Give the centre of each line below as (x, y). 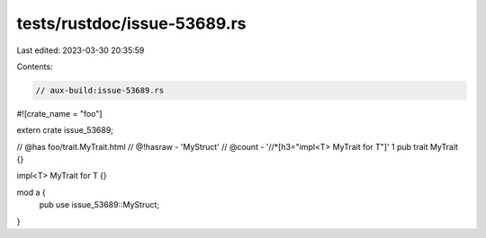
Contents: (35, 66)
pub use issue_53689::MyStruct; (99, 205)
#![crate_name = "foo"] (59, 113)
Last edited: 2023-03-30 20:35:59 (81, 50)
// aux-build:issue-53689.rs (100, 90)
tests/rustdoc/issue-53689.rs (131, 23)
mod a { (31, 192)
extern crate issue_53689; (65, 130)
